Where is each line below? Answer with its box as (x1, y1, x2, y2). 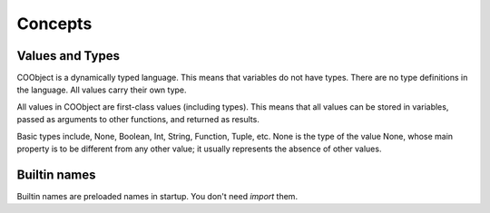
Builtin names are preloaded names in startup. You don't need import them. (16, 190, 299, 201)
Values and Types (16, 48, 120, 63)
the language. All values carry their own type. (16, 84, 187, 95)
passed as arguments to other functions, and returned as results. (16, 114, 260, 125)
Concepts (16, 14, 93, 34)
